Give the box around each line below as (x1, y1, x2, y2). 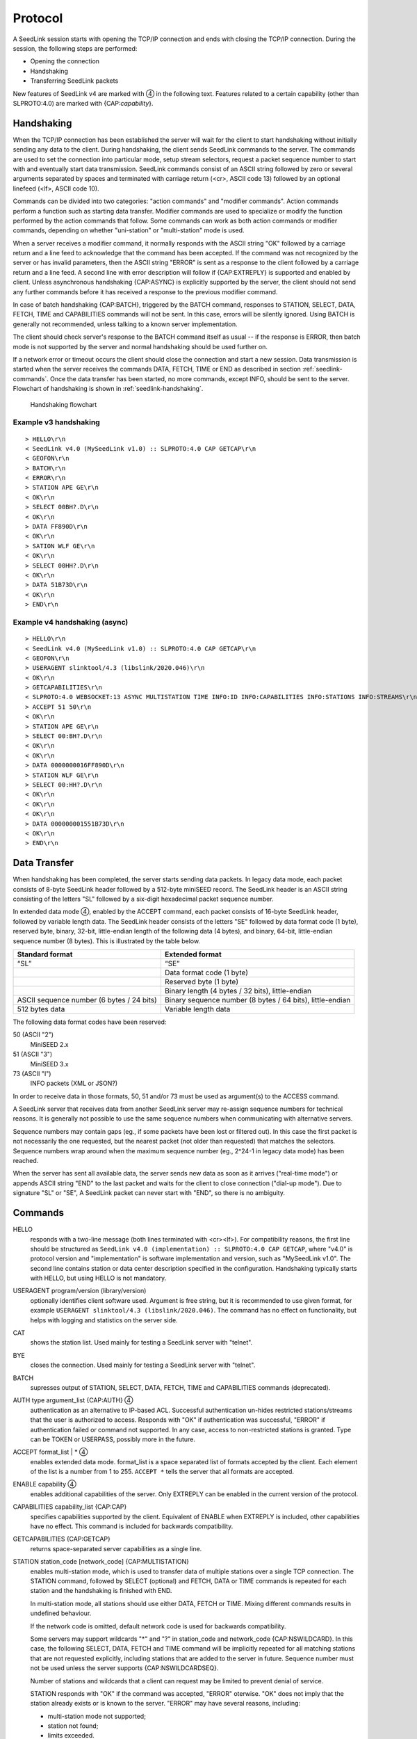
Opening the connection (30, 57, 100, 65)
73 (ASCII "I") (13, 1069, 51, 1077)
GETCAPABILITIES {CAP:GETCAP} (13, 1534, 111, 1544)
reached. (13, 1157, 39, 1165)
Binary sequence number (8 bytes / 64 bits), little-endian (164, 995, 351, 1004)
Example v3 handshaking (13, 417, 100, 427)
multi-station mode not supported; (47, 1712, 146, 1720)
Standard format (17, 949, 73, 959)
